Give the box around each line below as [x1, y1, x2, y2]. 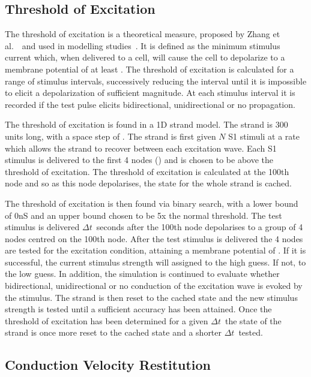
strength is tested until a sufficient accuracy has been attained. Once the [5, 303, 272, 315]
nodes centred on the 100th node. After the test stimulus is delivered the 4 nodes [5, 232, 303, 245]
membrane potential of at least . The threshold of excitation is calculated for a [5, 62, 294, 75]
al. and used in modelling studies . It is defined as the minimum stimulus [5, 39, 280, 52]
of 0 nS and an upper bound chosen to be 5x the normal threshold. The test [5, 209, 282, 221]
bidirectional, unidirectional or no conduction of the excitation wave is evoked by [5, 279, 303, 292]
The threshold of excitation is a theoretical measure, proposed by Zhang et [5, 28, 280, 40]
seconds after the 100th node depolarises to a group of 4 [96, 221, 303, 233]
